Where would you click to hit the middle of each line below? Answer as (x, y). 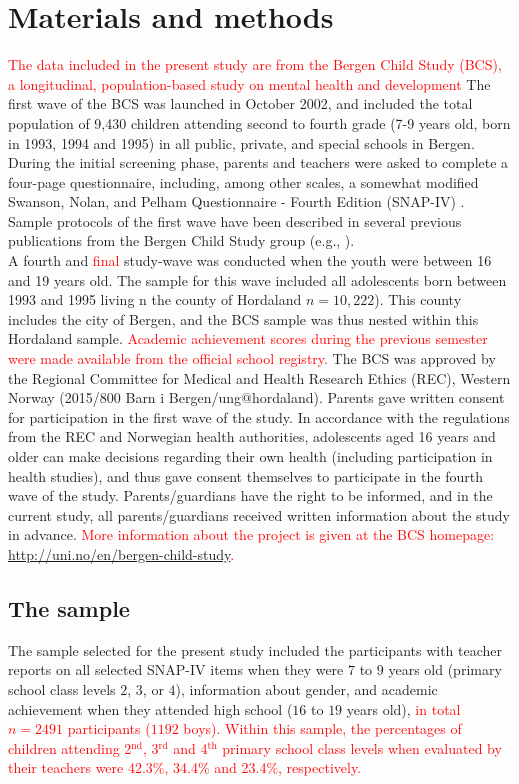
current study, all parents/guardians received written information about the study (259, 514)
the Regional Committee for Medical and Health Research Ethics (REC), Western (259, 377)
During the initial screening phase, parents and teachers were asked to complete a (258, 162)
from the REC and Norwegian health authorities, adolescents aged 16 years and (252, 436)
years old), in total (403, 708)
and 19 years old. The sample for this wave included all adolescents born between (257, 279)
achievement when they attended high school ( (150, 708)
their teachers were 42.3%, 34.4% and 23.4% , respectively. (185, 767)
